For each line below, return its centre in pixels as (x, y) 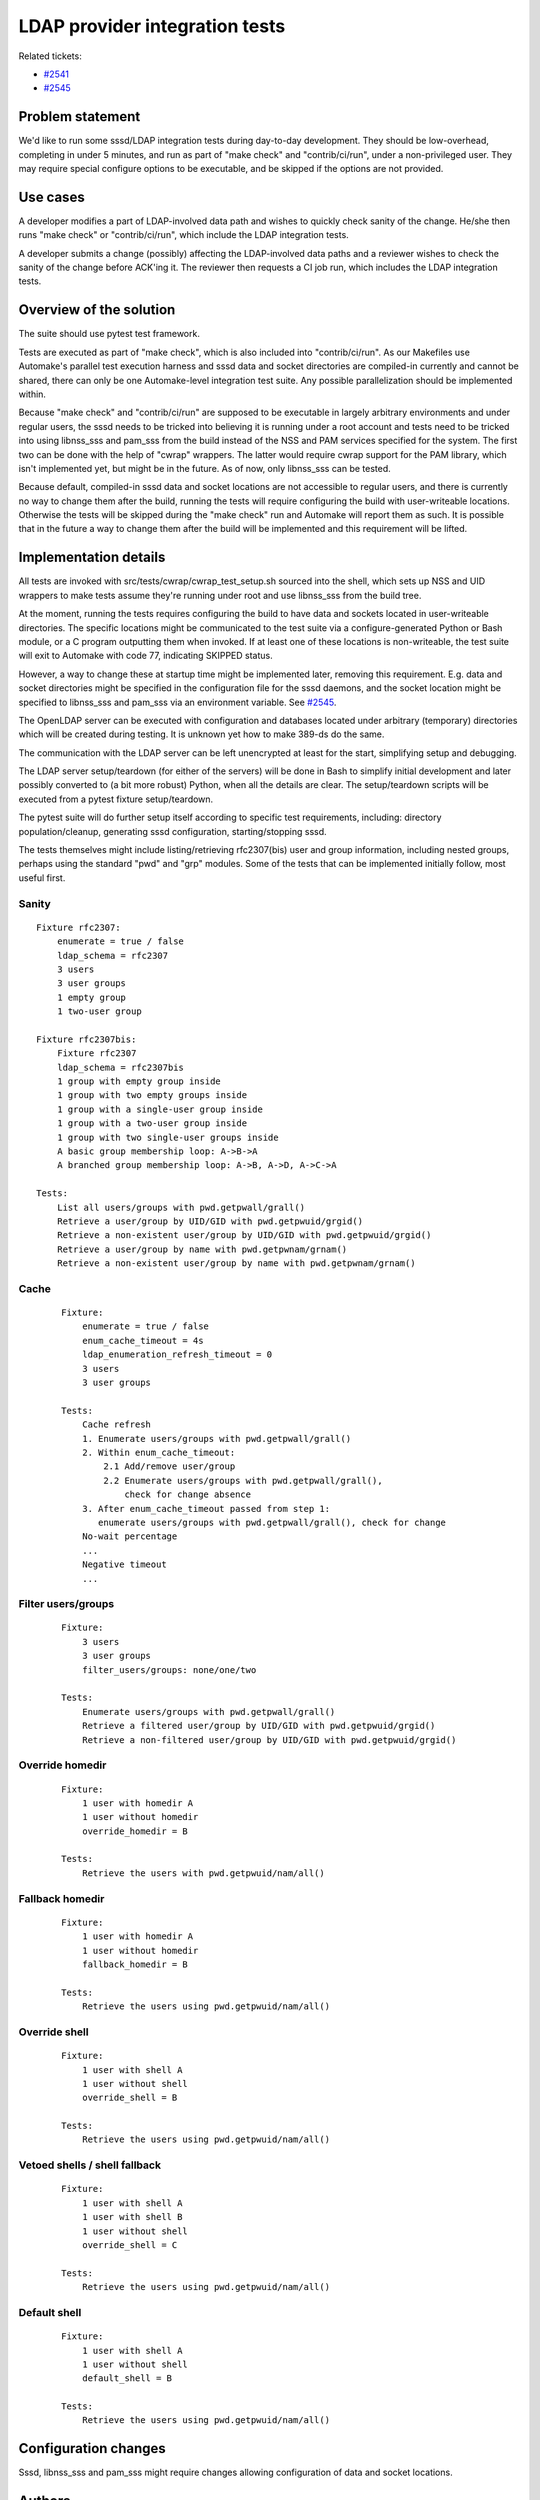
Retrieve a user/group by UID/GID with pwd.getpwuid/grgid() (210, 1221)
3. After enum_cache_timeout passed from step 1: (205, 1508)
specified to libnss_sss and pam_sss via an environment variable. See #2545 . (177, 702)
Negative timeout (124, 1564)
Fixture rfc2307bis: (86, 1039)
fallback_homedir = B (135, 1964)
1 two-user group (99, 1011)
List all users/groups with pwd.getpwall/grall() (180, 1207)
